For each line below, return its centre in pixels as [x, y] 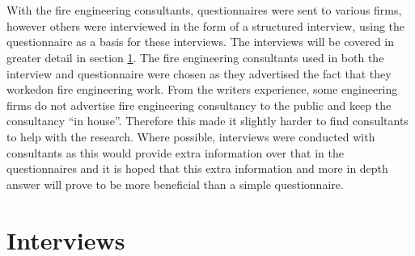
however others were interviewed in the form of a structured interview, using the [206, 25]
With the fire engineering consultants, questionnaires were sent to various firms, [204, 10]
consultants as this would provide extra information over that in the [175, 152]
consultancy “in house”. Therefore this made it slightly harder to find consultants [207, 121]
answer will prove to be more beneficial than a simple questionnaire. [175, 184]
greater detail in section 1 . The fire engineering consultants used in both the [195, 57]
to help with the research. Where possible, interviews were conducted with [191, 136]
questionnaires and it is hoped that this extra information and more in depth [197, 168]
